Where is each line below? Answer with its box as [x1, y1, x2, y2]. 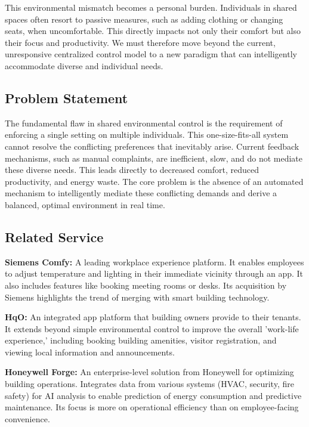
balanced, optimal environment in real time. [5, 198, 165, 211]
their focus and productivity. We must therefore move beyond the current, [5, 36, 276, 48]
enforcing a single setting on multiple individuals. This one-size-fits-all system [5, 128, 289, 141]
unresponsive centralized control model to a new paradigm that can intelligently [5, 48, 297, 60]
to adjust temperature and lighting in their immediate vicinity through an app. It [5, 267, 304, 280]
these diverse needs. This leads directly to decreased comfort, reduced [5, 163, 259, 176]
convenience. [5, 412, 50, 425]
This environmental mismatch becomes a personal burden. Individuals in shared [5, 1, 297, 13]
